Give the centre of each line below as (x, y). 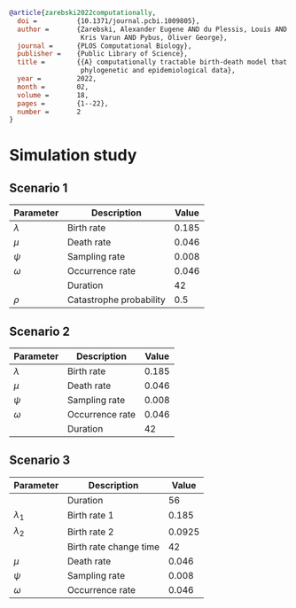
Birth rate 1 (90, 516)
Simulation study (73, 156)
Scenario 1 (39, 187)
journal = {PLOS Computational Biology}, (105, 46)
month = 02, (53, 87)
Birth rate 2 (90, 532)
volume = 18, (53, 95)
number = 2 (49, 112)
